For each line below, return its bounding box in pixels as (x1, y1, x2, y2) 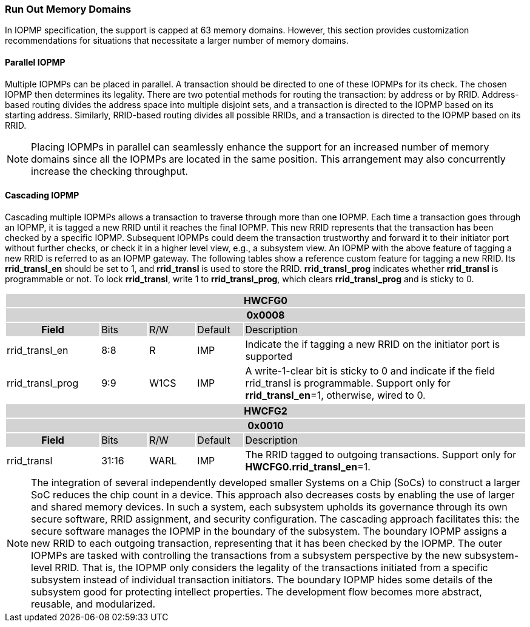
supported (245, 350, 292, 362)
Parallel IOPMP (5, 56, 65, 67)
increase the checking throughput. (31, 164, 188, 177)
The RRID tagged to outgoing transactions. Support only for (245, 448, 517, 461)
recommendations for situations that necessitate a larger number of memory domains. (5, 35, 349, 46)
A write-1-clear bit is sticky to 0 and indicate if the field (245, 364, 495, 377)
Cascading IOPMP (5, 190, 79, 201)
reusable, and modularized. (31, 597, 155, 610)
